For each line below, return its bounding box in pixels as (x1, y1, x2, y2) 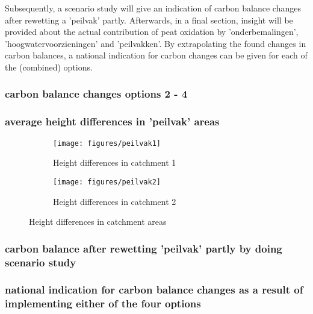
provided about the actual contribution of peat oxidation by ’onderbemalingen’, (5, 25, 299, 38)
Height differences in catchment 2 (53, 195, 176, 207)
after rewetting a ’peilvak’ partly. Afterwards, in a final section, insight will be (5, 13, 293, 26)
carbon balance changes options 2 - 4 (5, 86, 188, 101)
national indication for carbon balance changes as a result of (5, 282, 303, 297)
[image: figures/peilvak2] (53, 177, 161, 186)
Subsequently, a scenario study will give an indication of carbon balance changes (5, 2, 301, 14)
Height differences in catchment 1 (53, 156, 176, 169)
